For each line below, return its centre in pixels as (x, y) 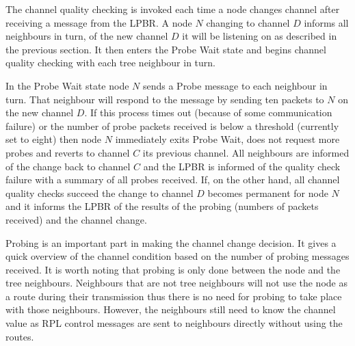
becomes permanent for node (268, 192)
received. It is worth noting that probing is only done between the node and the (173, 269)
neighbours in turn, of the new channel (87, 36)
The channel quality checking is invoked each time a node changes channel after (173, 9)
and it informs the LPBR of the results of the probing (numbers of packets (162, 206)
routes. (20, 336)
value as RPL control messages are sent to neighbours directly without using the (174, 323)
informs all (326, 22)
